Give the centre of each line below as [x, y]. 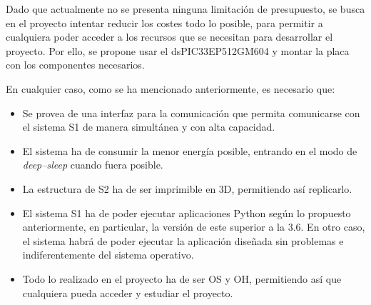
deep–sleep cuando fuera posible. [93, 165]
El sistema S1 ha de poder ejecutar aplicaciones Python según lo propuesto [187, 212]
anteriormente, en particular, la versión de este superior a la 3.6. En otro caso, [194, 227]
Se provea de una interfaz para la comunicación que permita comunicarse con [191, 112]
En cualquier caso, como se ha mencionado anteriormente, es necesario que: [171, 88]
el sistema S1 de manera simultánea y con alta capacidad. [149, 127]
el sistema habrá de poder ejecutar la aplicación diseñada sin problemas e [183, 240]
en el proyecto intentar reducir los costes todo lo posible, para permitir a [164, 22]
